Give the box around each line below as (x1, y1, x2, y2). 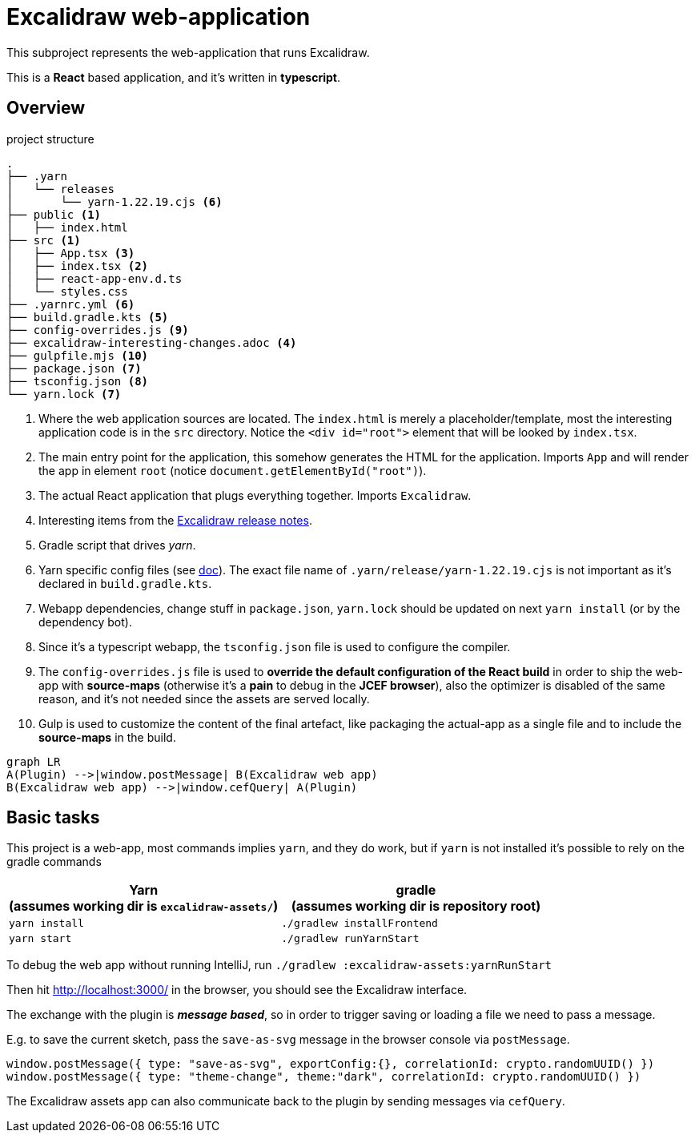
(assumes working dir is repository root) (291, 898, 541, 915)
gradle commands (6, 855, 102, 869)
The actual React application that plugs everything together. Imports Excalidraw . (38, 488, 472, 502)
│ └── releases (6, 182, 114, 195)
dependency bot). (38, 614, 132, 629)
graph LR (6, 755, 61, 768)
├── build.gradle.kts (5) (6, 310, 169, 324)
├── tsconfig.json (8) (6, 374, 149, 388)
